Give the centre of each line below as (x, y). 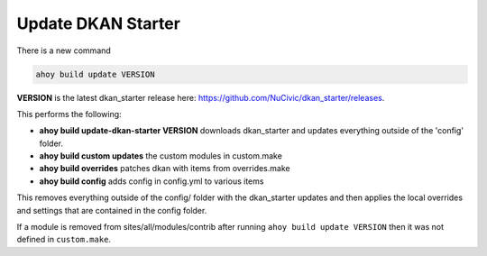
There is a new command (64, 50)
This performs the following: (69, 114)
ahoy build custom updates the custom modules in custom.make (161, 156)
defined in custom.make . (64, 240)
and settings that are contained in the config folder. (112, 210)
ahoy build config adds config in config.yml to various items (152, 181)
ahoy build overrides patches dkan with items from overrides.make (165, 169)
